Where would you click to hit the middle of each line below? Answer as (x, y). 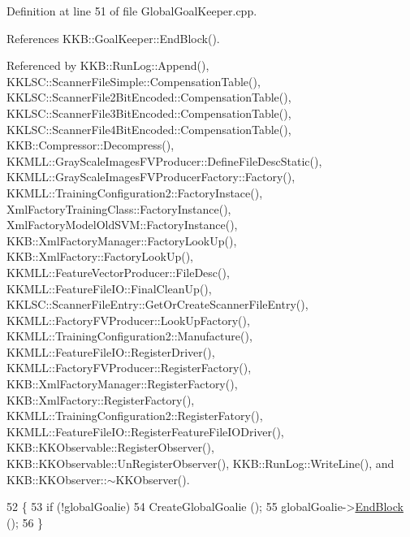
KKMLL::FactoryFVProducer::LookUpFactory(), (128, 320)
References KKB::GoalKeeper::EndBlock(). (113, 38)
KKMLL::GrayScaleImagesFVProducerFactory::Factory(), (151, 177)
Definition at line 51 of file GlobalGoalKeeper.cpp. (132, 11)
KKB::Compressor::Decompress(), (91, 145)
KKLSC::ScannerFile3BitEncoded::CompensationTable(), (149, 113)
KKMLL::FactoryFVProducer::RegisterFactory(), (129, 368)
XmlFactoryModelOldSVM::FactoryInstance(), (122, 225)
